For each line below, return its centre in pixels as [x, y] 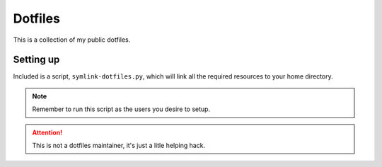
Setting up [36, 60]
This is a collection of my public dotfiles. [72, 40]
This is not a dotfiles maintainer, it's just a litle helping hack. [119, 146]
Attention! [47, 132]
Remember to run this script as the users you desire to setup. [121, 109]
